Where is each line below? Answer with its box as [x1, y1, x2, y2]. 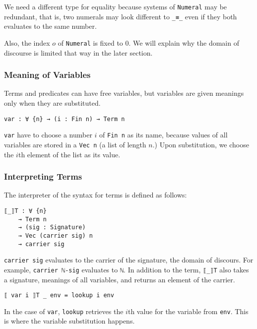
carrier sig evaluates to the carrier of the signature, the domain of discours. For [4, 255, 254, 265]
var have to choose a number [4, 130, 92, 140]
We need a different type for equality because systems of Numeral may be [4, 1, 227, 11]
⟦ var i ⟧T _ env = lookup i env [4, 292, 114, 299]
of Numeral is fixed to [58, 37, 123, 48]
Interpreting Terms [4, 170, 82, 183]
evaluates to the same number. [4, 21, 97, 31]
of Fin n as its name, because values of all [99, 130, 228, 140]
